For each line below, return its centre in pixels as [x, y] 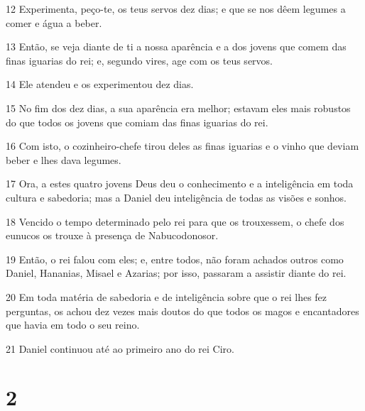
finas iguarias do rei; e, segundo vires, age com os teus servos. [139, 60]
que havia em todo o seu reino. [73, 325]
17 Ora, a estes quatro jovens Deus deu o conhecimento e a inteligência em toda [180, 183]
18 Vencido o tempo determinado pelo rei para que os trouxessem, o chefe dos [175, 221]
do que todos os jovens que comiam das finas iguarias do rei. [137, 122]
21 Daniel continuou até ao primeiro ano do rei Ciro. [120, 348]
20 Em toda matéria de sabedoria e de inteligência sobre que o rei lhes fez [167, 296]
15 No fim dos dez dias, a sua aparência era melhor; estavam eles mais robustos [178, 108]
